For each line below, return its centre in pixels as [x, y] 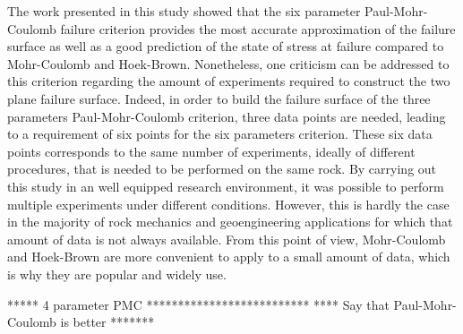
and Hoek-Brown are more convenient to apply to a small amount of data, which [229, 257]
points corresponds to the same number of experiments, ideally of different [211, 151]
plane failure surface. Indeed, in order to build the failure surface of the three [219, 98]
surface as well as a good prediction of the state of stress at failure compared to [226, 46]
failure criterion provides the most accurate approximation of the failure [258, 28]
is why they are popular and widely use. [117, 274]
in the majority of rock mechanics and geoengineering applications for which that [230, 222]
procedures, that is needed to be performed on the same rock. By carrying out [222, 169]
